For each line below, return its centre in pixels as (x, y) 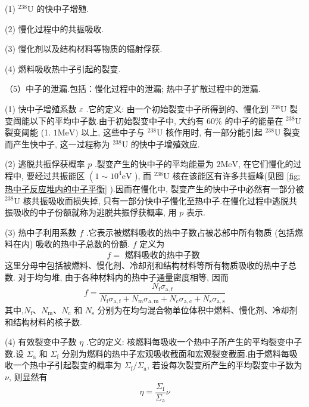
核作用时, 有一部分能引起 (214, 132)
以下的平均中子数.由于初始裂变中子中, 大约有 (117, 120)
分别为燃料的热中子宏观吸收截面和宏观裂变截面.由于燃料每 (175, 353)
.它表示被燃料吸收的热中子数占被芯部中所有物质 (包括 (190, 232)
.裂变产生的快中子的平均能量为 (154, 164)
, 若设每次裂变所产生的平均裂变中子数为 (224, 365)
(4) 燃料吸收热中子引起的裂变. (63, 68)
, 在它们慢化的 (266, 164)
